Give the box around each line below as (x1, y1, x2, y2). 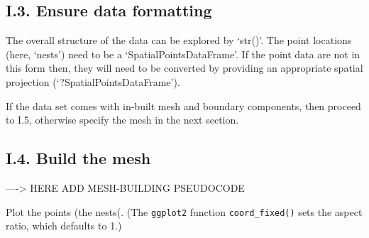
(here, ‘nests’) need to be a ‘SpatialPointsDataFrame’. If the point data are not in (6, 46, 360, 61)
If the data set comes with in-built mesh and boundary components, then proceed (6, 98, 361, 113)
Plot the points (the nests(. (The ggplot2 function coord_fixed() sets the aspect (6, 204, 363, 219)
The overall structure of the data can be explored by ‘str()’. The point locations (6, 33, 352, 48)
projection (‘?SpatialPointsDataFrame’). (6, 74, 180, 89)
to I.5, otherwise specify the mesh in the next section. (6, 112, 239, 127)
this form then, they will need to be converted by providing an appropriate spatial (6, 60, 363, 75)
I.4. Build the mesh (6, 147, 151, 169)
